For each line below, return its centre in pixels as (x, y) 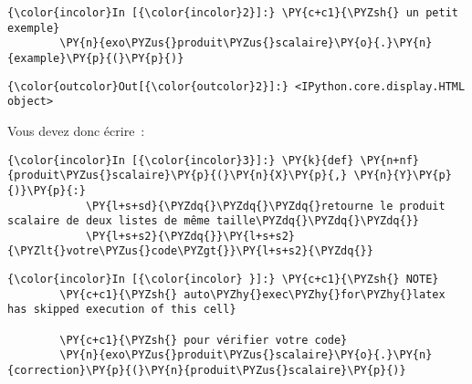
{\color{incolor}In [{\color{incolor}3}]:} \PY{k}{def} (181, 160)
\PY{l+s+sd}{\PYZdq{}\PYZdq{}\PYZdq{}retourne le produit (265, 206)
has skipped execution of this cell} (122, 310)
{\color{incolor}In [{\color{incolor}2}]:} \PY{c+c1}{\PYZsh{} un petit (233, 13)
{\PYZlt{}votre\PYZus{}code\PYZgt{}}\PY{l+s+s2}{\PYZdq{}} (190, 251)
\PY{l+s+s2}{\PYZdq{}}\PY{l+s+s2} (190, 236)
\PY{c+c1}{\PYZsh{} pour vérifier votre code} (204, 340)
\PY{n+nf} (390, 160)
